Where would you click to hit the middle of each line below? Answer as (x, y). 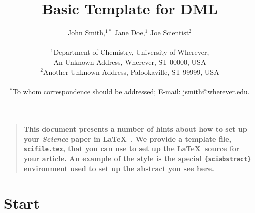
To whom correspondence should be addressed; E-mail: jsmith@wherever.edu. (131, 91)
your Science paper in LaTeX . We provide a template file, (127, 139)
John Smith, (86, 32)
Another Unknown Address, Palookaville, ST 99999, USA (131, 71)
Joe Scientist (170, 32)
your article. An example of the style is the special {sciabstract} (137, 159)
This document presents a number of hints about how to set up (135, 129)
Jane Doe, (130, 32)
